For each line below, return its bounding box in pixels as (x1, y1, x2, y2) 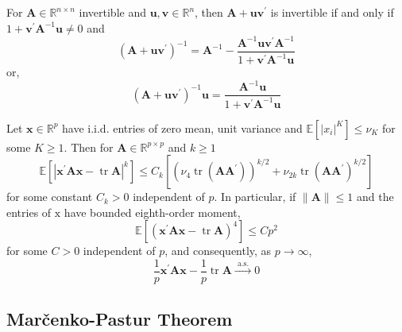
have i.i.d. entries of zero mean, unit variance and (62, 119, 303, 136)
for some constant (6, 188, 93, 205)
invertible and (79, 4, 146, 20)
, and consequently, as (164, 242, 272, 259)
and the (356, 188, 394, 205)
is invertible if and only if (270, 4, 394, 20)
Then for (71, 138, 114, 155)
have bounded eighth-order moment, (64, 203, 241, 220)
